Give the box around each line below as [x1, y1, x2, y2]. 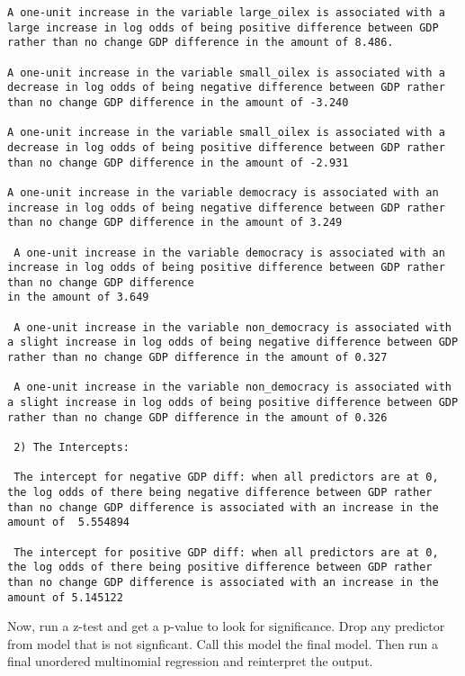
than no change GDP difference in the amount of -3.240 [7, 95, 349, 109]
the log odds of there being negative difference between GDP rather [7, 486, 433, 499]
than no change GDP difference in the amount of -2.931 [7, 156, 349, 169]
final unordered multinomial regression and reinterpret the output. [7, 652, 373, 671]
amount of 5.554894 [7, 516, 130, 529]
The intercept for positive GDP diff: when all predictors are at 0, [13, 545, 439, 559]
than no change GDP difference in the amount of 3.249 [7, 216, 343, 230]
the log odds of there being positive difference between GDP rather [7, 561, 433, 574]
